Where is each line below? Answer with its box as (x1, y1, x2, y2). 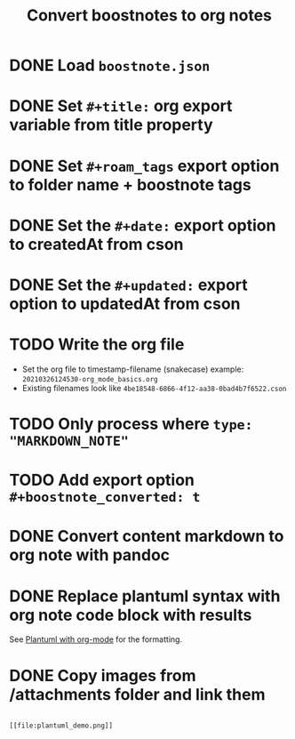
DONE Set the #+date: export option (9, 215, 276, 236)
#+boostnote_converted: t (9, 489, 201, 506)
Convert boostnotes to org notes (26, 5, 273, 26)
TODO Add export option (9, 470, 195, 490)
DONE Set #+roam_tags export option (9, 156, 280, 176)
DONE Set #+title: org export (9, 96, 233, 116)
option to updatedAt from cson (9, 293, 241, 314)
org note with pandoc (9, 545, 171, 566)
